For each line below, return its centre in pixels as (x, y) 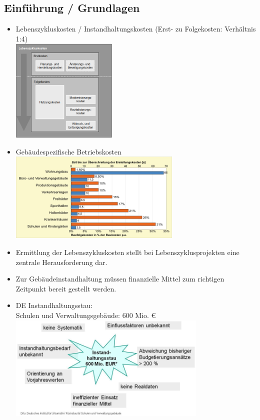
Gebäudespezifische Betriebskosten (68, 151)
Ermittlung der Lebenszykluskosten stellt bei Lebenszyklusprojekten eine (127, 252)
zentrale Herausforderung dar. (61, 262)
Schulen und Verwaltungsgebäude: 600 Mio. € (86, 315)
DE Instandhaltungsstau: (54, 305)
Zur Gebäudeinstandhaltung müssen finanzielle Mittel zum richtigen (120, 279)
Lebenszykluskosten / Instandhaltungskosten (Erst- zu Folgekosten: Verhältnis (136, 29)
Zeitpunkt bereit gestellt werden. (66, 288)
